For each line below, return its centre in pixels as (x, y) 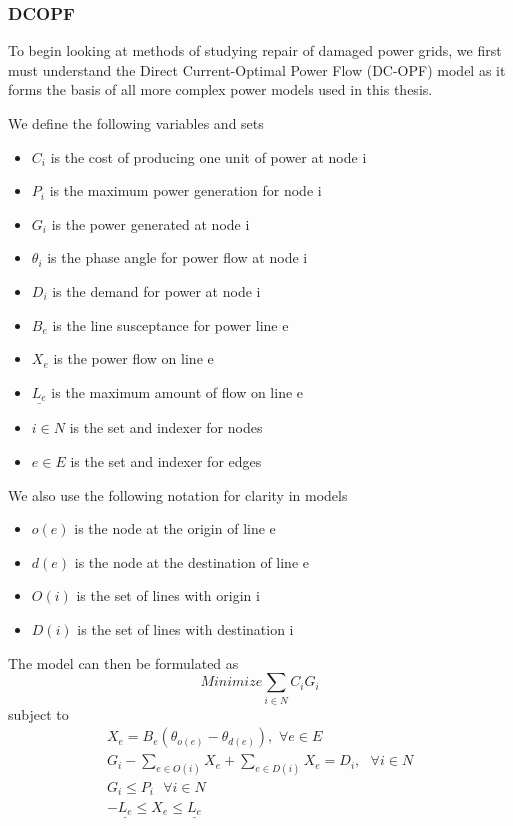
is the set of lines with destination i (185, 628)
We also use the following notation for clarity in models (178, 494)
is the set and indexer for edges (166, 461)
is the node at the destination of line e (192, 561)
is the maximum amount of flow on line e (177, 391)
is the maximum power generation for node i (185, 190)
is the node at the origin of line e (175, 528)
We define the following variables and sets (136, 123)
